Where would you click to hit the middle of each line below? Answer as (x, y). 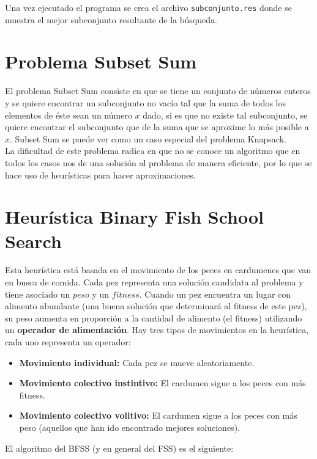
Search (33, 241)
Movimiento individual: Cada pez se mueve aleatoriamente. (137, 362)
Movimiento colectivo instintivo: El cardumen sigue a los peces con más (162, 383)
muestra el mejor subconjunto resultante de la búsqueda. (111, 19)
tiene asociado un (38, 294)
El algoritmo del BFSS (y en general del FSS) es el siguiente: (119, 448)
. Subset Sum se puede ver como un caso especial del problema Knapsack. (148, 138)
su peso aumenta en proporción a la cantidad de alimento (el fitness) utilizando (154, 318)
